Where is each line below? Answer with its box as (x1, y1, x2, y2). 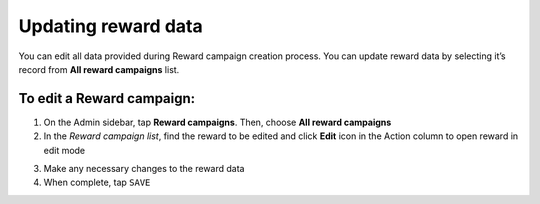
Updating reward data (18, 15, 204, 37)
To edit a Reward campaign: (18, 90, 196, 107)
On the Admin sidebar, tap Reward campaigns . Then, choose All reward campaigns (43, 116, 392, 128)
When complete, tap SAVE (43, 176, 151, 189)
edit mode (43, 144, 86, 156)
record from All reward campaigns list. (18, 63, 180, 75)
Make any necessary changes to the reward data (43, 163, 245, 175)
